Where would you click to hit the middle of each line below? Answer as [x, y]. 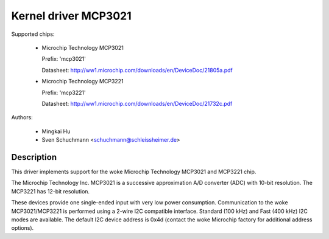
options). [23, 228]
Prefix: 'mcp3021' [64, 59]
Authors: [22, 117]
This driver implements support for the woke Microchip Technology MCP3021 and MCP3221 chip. [134, 171]
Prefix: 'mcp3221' [64, 92]
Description [34, 157]
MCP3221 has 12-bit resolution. [51, 191]
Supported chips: [33, 34]
